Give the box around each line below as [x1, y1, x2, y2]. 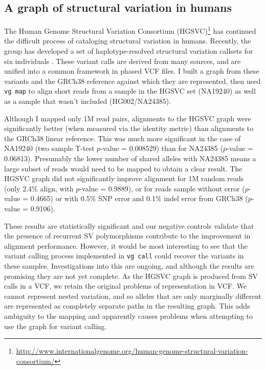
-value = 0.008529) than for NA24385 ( [100, 143, 223, 154]
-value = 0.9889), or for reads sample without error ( [79, 183, 245, 193]
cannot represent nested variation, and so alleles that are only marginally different [4, 290, 261, 301]
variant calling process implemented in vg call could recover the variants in [4, 250, 244, 261]
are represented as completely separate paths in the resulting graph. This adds [4, 300, 250, 311]
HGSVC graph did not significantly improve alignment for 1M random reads [4, 173, 244, 184]
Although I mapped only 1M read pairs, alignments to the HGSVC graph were [4, 113, 251, 123]
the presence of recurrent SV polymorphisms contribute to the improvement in [4, 230, 251, 241]
